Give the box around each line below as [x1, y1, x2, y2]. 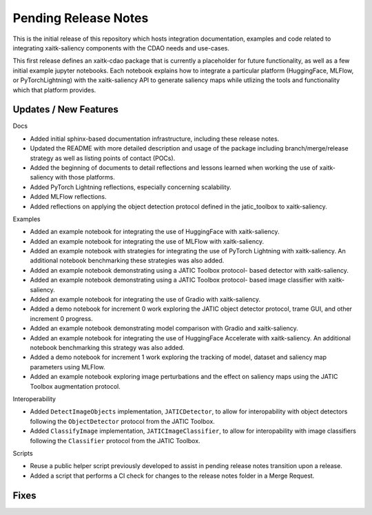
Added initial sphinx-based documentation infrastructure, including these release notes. [30, 135, 280, 143]
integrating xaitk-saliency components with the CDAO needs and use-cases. [12, 43, 230, 52]
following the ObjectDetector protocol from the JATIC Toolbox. [30, 417, 215, 425]
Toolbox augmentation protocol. [30, 382, 121, 390]
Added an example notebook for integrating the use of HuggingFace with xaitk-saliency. [30, 228, 280, 236]
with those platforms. [54, 173, 115, 182]
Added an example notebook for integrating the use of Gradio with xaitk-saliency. [30, 295, 261, 304]
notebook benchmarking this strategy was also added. [30, 344, 185, 351]
